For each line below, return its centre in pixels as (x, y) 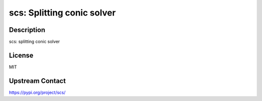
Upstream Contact (37, 81)
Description (27, 30)
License (21, 55)
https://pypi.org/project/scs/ (37, 92)
